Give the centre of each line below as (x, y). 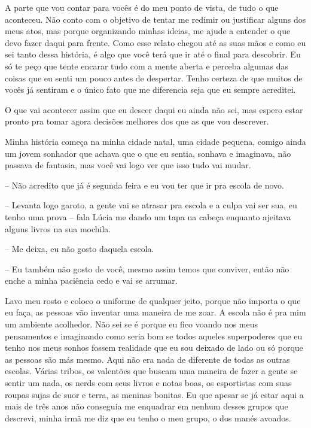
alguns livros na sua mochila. (58, 228)
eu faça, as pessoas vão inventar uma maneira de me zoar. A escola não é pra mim (155, 312)
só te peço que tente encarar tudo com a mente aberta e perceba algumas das (147, 66)
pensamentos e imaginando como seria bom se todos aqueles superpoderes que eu (154, 336)
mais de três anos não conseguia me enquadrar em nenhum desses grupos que (147, 406)
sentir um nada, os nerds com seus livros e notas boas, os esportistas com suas (148, 383)
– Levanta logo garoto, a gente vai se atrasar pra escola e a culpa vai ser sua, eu (151, 205)
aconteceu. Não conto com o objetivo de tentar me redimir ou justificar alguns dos (155, 19)
